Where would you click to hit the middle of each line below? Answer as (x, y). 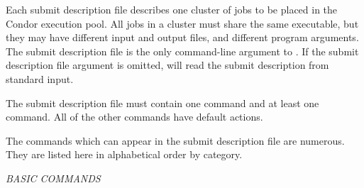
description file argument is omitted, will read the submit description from (167, 65)
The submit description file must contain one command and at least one (162, 103)
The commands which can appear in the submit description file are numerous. (175, 140)
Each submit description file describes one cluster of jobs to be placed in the (172, 9)
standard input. (40, 78)
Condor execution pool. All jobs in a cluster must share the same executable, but (182, 23)
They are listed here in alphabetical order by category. (124, 154)
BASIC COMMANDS (53, 178)
